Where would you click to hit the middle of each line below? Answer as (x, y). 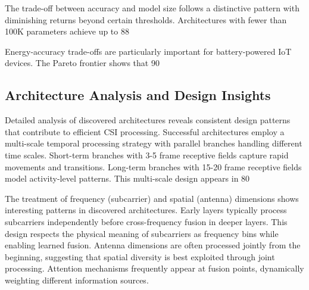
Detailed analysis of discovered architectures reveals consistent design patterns (148, 120)
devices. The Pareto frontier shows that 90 (82, 63)
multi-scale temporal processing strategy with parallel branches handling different (154, 143)
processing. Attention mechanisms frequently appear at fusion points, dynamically (154, 268)
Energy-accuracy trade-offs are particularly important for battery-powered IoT (148, 51)
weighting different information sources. (77, 280)
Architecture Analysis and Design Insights (138, 95)
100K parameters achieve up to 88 (67, 31)
